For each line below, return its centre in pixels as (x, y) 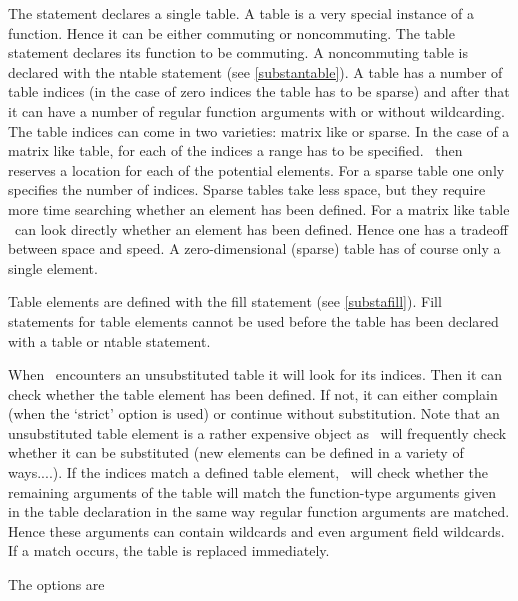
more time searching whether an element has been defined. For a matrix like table (259, 208)
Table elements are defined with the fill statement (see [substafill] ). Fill (225, 301)
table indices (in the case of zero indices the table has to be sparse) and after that (259, 91)
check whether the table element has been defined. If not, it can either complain (253, 393)
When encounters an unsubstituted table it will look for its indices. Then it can (255, 374)
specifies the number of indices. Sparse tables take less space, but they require (247, 189)
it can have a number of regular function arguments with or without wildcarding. (256, 110)
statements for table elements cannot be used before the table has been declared (253, 320)
